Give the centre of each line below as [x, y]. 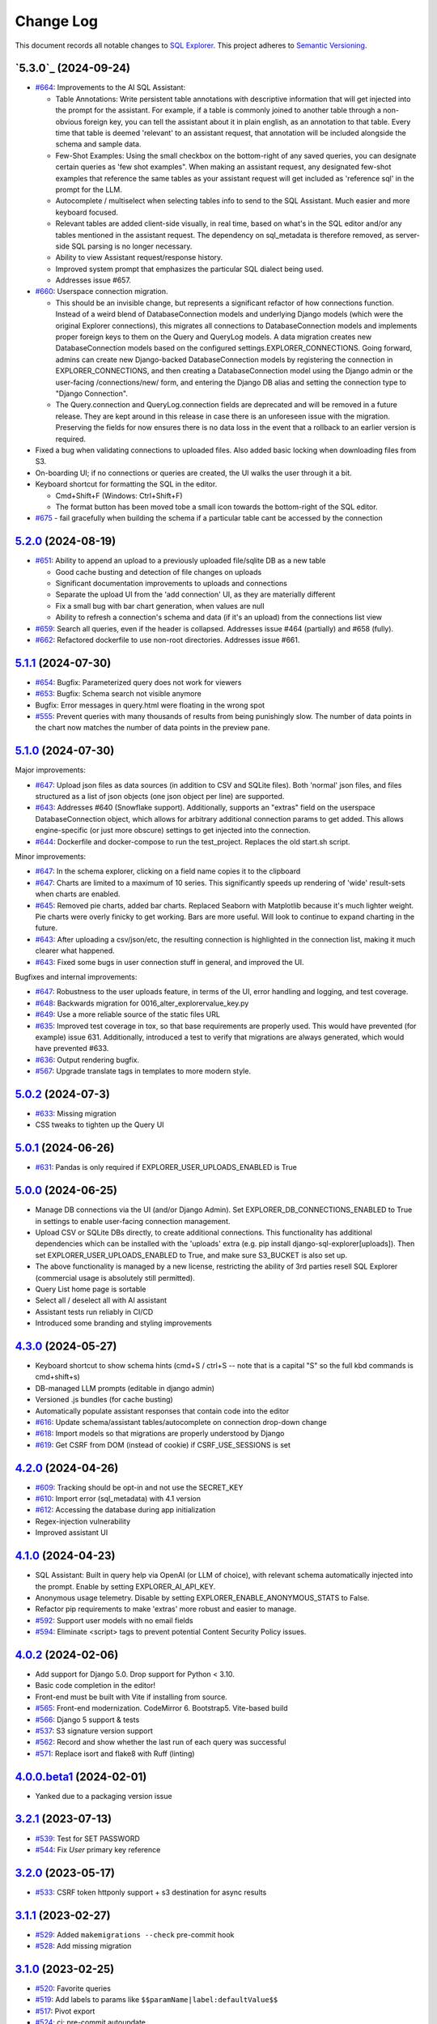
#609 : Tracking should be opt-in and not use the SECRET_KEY [139, 1487]
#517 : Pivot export [65, 2011]
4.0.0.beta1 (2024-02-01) [81, 1777]
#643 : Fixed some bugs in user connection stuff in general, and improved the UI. [170, 962]
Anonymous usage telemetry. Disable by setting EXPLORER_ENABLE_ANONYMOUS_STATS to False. [202, 1597]
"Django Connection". [92, 393]
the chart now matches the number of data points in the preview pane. [153, 728]
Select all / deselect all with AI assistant [101, 1300]
